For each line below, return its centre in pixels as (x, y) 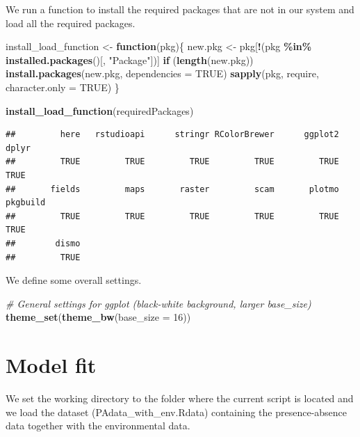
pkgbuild (26, 203)
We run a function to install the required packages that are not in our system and (180, 9)
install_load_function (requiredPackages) (100, 110)
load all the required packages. (71, 23)
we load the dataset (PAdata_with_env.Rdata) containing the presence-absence (177, 412)
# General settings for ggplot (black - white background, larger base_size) (158, 303)
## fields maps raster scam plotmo (172, 189)
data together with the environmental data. (98, 426)
